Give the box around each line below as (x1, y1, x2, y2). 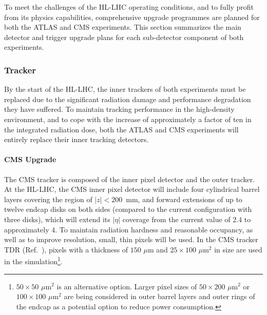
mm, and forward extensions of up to (126, 193, 242, 204)
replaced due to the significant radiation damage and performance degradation (4, 93, 251, 104)
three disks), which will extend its (4, 213, 110, 224)
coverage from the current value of (122, 213, 231, 224)
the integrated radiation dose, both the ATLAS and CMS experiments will (4, 124, 239, 134)
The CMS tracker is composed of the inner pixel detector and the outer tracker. (4, 173, 255, 184)
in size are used (214, 244, 262, 254)
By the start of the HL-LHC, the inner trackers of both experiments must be (4, 84, 246, 94)
